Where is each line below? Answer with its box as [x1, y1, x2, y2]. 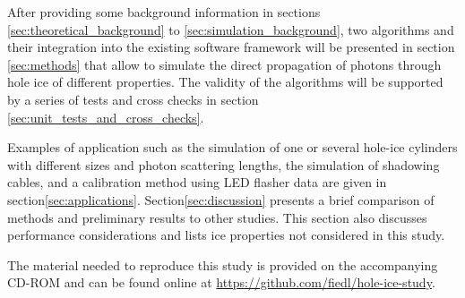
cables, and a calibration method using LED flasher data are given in [7, 173, 387, 192]
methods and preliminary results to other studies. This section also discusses [7, 208, 427, 226]
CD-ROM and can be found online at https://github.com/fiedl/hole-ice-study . [7, 273, 435, 292]
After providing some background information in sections [7, 3, 321, 21]
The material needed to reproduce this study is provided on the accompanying [7, 255, 438, 274]
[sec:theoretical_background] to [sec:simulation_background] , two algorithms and [7, 20, 454, 38]
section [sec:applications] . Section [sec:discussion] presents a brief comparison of [7, 190, 435, 209]
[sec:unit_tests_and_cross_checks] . [7, 107, 204, 126]
